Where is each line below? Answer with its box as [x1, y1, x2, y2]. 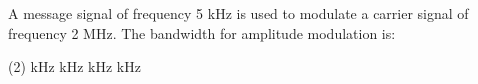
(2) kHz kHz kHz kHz [8, 56, 141, 77]
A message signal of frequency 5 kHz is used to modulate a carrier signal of [8, 3, 469, 23]
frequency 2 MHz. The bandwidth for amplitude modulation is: [8, 22, 396, 43]
